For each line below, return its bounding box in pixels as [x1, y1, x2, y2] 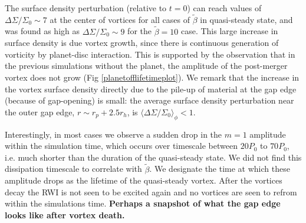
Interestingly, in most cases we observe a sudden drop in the [5, 128, 222, 140]
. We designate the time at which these [149, 162, 290, 175]
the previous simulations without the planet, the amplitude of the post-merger [5, 59, 288, 72]
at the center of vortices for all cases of [50, 13, 190, 25]
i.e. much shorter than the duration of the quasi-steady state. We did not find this [5, 151, 302, 163]
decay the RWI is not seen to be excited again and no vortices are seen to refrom [5, 185, 297, 198]
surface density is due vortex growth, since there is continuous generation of [5, 36, 279, 49]
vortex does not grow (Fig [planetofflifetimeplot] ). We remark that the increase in [5, 71, 300, 83]
